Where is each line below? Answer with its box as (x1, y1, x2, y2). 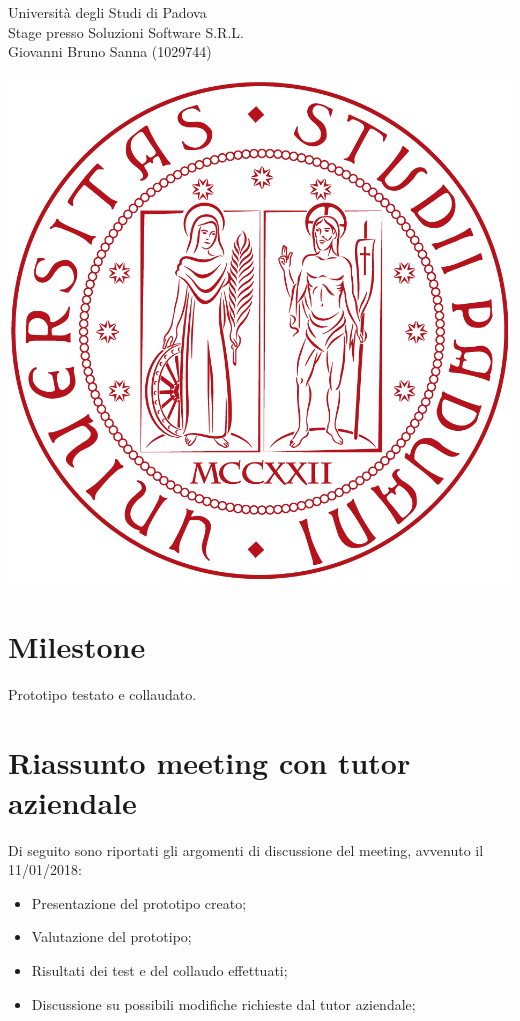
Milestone (8, 625, 146, 666)
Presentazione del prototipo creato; (31, 892, 247, 913)
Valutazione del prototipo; (31, 926, 192, 947)
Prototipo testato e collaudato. (8, 683, 197, 704)
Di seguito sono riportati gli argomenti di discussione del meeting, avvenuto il (8, 839, 484, 860)
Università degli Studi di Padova (8, 2, 207, 22)
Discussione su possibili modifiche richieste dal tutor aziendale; (31, 993, 416, 1014)
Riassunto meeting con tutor (8, 742, 411, 783)
